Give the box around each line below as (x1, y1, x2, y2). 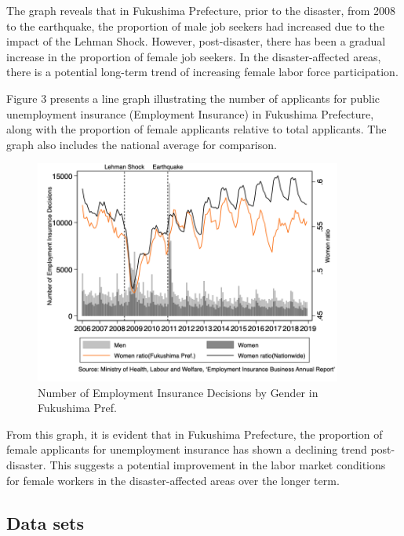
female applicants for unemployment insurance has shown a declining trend (6, 441, 367, 458)
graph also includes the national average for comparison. (6, 136, 277, 152)
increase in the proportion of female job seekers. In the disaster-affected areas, (6, 48, 381, 64)
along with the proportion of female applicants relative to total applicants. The (6, 121, 387, 137)
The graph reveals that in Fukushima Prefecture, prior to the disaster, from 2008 (6, 2, 396, 18)
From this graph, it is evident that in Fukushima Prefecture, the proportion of (6, 425, 383, 442)
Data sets (6, 510, 84, 534)
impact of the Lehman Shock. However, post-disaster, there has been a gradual (6, 33, 386, 49)
